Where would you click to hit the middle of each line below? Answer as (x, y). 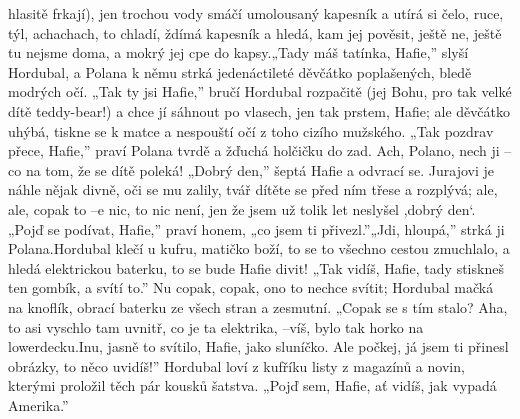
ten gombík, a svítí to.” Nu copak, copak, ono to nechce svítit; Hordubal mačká (251, 287)
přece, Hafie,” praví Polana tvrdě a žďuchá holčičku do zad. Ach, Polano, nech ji (254, 150)
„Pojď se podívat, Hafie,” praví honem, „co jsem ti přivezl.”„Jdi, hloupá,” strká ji (256, 228)
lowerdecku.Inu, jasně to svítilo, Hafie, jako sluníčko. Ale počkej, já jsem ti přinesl (258, 346)
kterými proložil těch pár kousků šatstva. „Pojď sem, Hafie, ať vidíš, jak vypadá (252, 385)
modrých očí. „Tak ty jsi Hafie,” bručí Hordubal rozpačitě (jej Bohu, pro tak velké (260, 91)
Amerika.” (38, 404)
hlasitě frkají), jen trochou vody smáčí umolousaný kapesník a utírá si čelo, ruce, (256, 13)
